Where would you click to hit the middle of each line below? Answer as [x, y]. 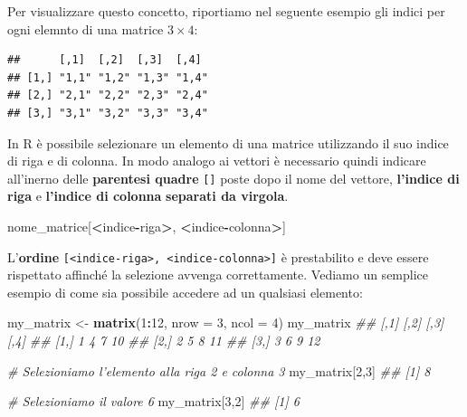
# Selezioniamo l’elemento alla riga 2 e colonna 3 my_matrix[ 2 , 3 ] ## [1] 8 [219, 370]
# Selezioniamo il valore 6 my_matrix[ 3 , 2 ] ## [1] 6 [153, 401]
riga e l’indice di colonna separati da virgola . [148, 196]
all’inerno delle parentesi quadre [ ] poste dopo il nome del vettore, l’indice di [233, 178]
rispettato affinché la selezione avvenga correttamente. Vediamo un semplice [218, 275]
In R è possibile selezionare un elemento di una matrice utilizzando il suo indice [228, 142]
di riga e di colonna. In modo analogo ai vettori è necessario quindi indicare [217, 161]
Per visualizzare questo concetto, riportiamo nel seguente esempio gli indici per [226, 11]
